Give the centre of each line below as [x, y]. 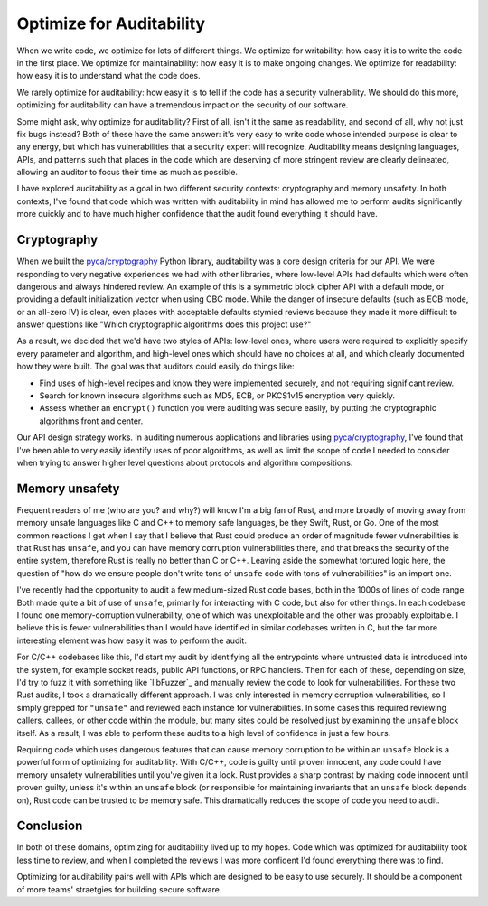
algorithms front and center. [91, 421]
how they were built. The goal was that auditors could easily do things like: [155, 367]
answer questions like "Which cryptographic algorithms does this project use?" [164, 324]
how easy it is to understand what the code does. [108, 76]
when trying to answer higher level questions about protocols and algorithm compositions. [185, 462]
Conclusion [50, 826]
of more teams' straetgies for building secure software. [119, 889]
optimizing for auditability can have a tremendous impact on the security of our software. [183, 105]
